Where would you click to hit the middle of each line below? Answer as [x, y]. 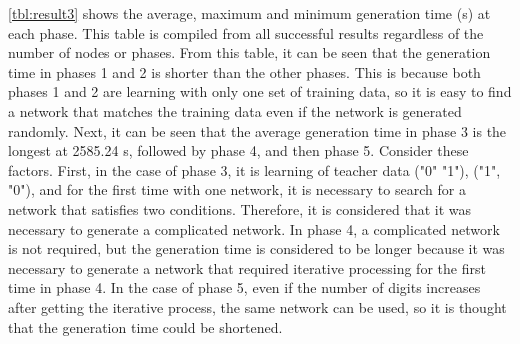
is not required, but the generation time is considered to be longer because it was [256, 248]
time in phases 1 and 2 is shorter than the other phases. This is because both [244, 71]
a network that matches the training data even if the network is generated [235, 110]
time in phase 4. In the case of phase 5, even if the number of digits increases [244, 287]
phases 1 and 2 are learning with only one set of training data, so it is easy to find [260, 91]
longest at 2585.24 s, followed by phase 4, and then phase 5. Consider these [238, 150]
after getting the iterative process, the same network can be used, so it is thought [257, 306]
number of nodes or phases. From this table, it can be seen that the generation [249, 52]
